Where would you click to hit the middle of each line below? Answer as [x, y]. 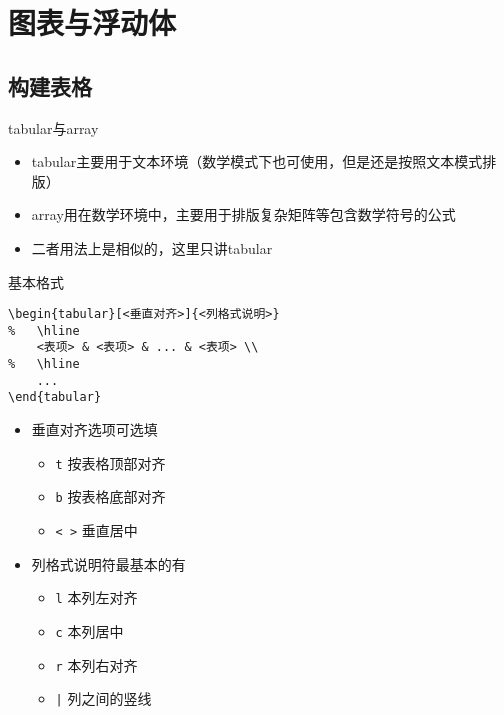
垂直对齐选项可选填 [94, 429]
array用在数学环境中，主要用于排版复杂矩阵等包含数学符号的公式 [243, 214]
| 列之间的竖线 [103, 698]
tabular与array [53, 127]
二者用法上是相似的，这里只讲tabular [152, 247]
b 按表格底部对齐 [110, 496]
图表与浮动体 [92, 22]
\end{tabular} [55, 397]
